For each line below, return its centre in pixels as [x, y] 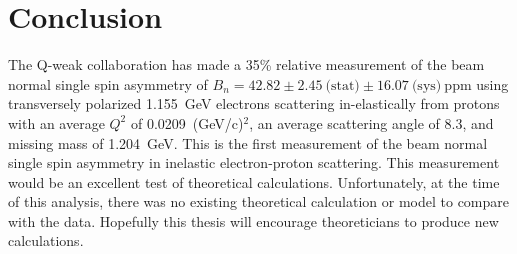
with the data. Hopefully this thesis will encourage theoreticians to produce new [253, 220]
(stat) [342, 85]
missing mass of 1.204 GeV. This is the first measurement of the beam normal [248, 142]
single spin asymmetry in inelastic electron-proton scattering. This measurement [254, 162]
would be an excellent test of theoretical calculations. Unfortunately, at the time [254, 181]
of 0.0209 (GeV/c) [187, 122]
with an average [56, 122]
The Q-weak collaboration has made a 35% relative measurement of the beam [246, 64]
